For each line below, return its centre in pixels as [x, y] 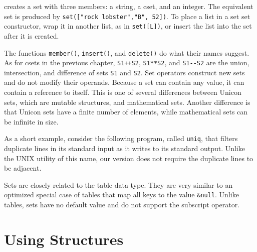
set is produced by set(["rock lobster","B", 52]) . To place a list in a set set [127, 16]
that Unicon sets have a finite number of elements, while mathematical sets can [126, 112]
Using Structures [64, 239]
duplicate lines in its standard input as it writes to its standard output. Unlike [124, 148]
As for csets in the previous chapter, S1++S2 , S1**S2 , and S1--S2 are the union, [127, 62]
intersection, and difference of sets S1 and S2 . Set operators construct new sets [124, 72]
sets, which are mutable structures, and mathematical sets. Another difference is [127, 102]
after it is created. [32, 35]
